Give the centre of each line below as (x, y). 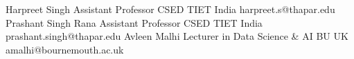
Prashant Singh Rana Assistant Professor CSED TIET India (134, 22)
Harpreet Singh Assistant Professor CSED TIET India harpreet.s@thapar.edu (170, 9)
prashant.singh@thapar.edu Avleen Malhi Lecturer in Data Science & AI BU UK (177, 36)
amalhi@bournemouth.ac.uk (65, 49)
